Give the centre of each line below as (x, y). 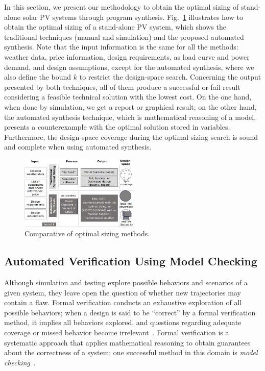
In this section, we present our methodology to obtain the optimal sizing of (122, 7)
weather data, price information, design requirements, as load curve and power (127, 56)
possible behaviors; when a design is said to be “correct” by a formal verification (130, 312)
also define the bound (38, 77)
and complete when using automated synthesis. (78, 147)
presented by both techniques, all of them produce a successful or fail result (122, 86)
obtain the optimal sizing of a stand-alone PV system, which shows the (115, 27)
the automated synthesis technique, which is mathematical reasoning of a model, (130, 117)
